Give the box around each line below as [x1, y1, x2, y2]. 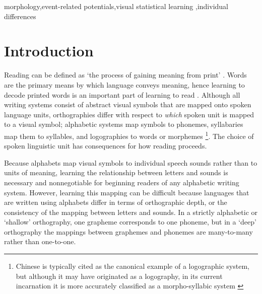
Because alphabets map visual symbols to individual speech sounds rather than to [4, 157, 257, 168]
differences [4, 11, 36, 21]
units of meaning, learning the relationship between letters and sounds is [4, 167, 228, 178]
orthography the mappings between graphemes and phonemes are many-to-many [4, 226, 253, 237]
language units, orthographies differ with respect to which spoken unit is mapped [4, 109, 254, 119]
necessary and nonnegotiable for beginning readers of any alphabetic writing [4, 177, 239, 187]
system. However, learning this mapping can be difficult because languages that [4, 187, 249, 197]
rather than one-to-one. [4, 236, 76, 247]
